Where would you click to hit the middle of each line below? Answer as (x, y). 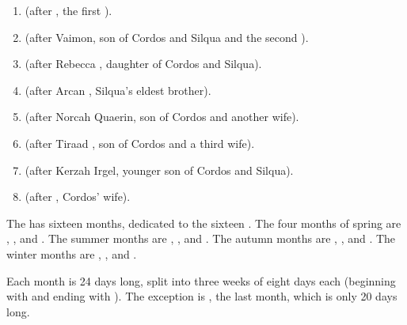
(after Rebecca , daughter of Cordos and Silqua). (143, 64)
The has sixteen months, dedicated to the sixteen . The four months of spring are (204, 223)
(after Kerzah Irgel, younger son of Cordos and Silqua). (159, 170)
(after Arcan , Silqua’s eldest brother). (118, 90)
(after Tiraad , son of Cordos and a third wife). (140, 143)
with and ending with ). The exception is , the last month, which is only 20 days (202, 296)
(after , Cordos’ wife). (78, 197)
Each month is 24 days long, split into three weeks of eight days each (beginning (201, 280)
